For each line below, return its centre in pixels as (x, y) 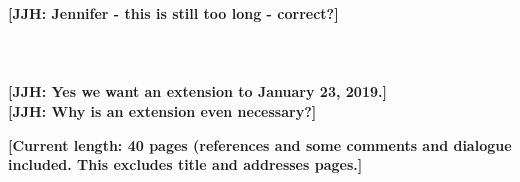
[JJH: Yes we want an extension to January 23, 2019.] (197, 91)
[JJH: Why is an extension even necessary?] (162, 110)
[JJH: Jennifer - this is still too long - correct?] (173, 13)
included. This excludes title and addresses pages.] (185, 164)
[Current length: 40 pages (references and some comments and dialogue (260, 144)
